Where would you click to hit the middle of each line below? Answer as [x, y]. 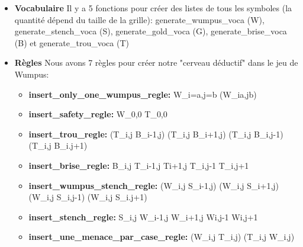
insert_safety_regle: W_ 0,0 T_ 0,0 [98, 114]
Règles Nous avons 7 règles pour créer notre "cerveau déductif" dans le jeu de [156, 62]
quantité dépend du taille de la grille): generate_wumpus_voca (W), [139, 19]
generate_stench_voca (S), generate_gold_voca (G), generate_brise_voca [151, 31]
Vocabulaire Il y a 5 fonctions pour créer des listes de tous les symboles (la [153, 8]
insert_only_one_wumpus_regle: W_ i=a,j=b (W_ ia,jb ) [143, 94]
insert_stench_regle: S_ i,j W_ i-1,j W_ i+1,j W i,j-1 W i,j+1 [143, 216]
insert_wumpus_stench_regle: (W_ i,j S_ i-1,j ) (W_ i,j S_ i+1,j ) [154, 185]
